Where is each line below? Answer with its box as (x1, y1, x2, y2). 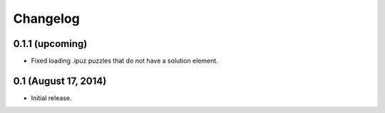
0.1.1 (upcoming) (13, 38, 88, 50)
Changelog (13, 11, 80, 26)
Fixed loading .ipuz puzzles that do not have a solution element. (31, 57, 219, 65)
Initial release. (31, 93, 72, 102)
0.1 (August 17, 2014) (13, 75, 107, 87)
